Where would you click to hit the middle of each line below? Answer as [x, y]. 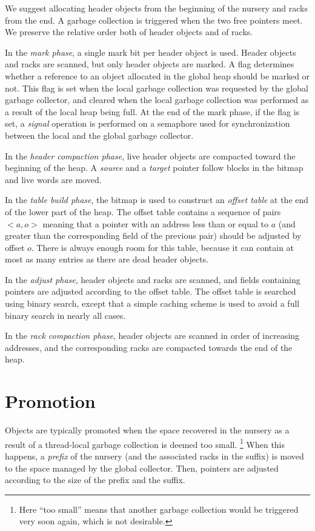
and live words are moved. [53, 179]
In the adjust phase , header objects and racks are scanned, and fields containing [153, 279]
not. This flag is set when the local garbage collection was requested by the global [157, 88]
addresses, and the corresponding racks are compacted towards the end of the [149, 347]
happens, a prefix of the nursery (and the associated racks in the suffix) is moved [154, 456]
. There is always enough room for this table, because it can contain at [163, 247]
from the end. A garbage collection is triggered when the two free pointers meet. [154, 20]
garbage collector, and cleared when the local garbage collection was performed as [157, 100]
